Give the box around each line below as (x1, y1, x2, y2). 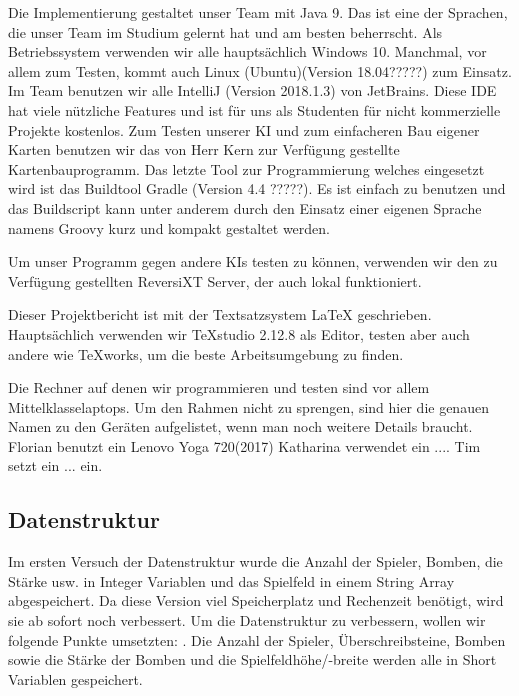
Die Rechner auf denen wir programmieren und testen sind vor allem (8, 377, 430, 398)
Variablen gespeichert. (8, 668, 143, 689)
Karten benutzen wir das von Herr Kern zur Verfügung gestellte (8, 139, 400, 160)
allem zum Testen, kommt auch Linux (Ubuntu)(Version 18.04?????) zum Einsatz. (8, 60, 512, 81)
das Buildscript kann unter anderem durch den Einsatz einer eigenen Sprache (8, 197, 482, 218)
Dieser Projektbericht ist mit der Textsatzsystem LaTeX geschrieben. (8, 304, 432, 325)
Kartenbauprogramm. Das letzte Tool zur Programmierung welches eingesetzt (8, 158, 485, 179)
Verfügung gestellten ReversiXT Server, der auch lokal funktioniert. (8, 270, 422, 291)
